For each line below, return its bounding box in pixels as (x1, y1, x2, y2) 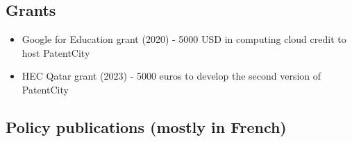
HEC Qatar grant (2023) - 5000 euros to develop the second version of (22, 69, 321, 83)
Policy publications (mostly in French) (6, 116, 287, 137)
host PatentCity (22, 45, 90, 60)
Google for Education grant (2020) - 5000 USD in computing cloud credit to (22, 32, 346, 46)
